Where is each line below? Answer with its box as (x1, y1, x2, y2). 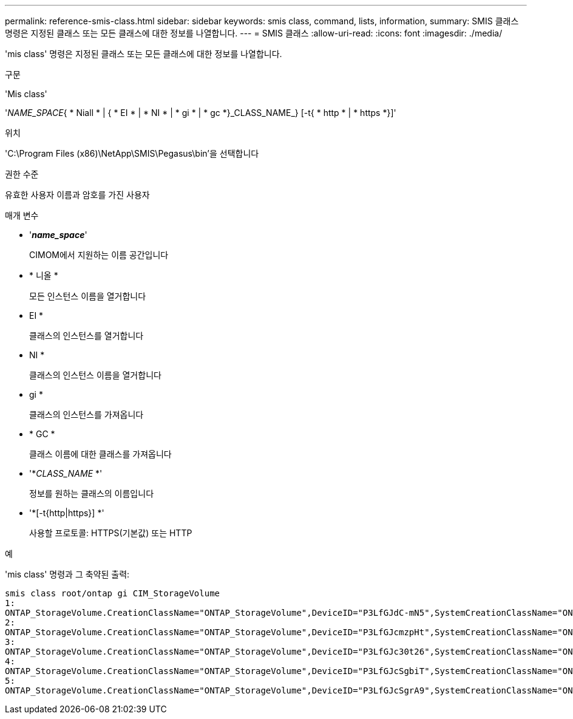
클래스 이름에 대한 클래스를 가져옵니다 (29, 449, 172, 459)
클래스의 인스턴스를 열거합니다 (29, 330, 144, 341)
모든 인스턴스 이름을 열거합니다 (29, 291, 146, 301)
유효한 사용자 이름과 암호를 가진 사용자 (5, 189, 150, 200)
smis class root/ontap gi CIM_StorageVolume (5, 588, 220, 598)
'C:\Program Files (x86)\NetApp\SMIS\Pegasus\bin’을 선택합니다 (5, 148, 259, 158)
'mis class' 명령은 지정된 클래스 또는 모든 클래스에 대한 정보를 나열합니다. (5, 49, 282, 59)
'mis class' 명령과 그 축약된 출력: (5, 569, 130, 579)
